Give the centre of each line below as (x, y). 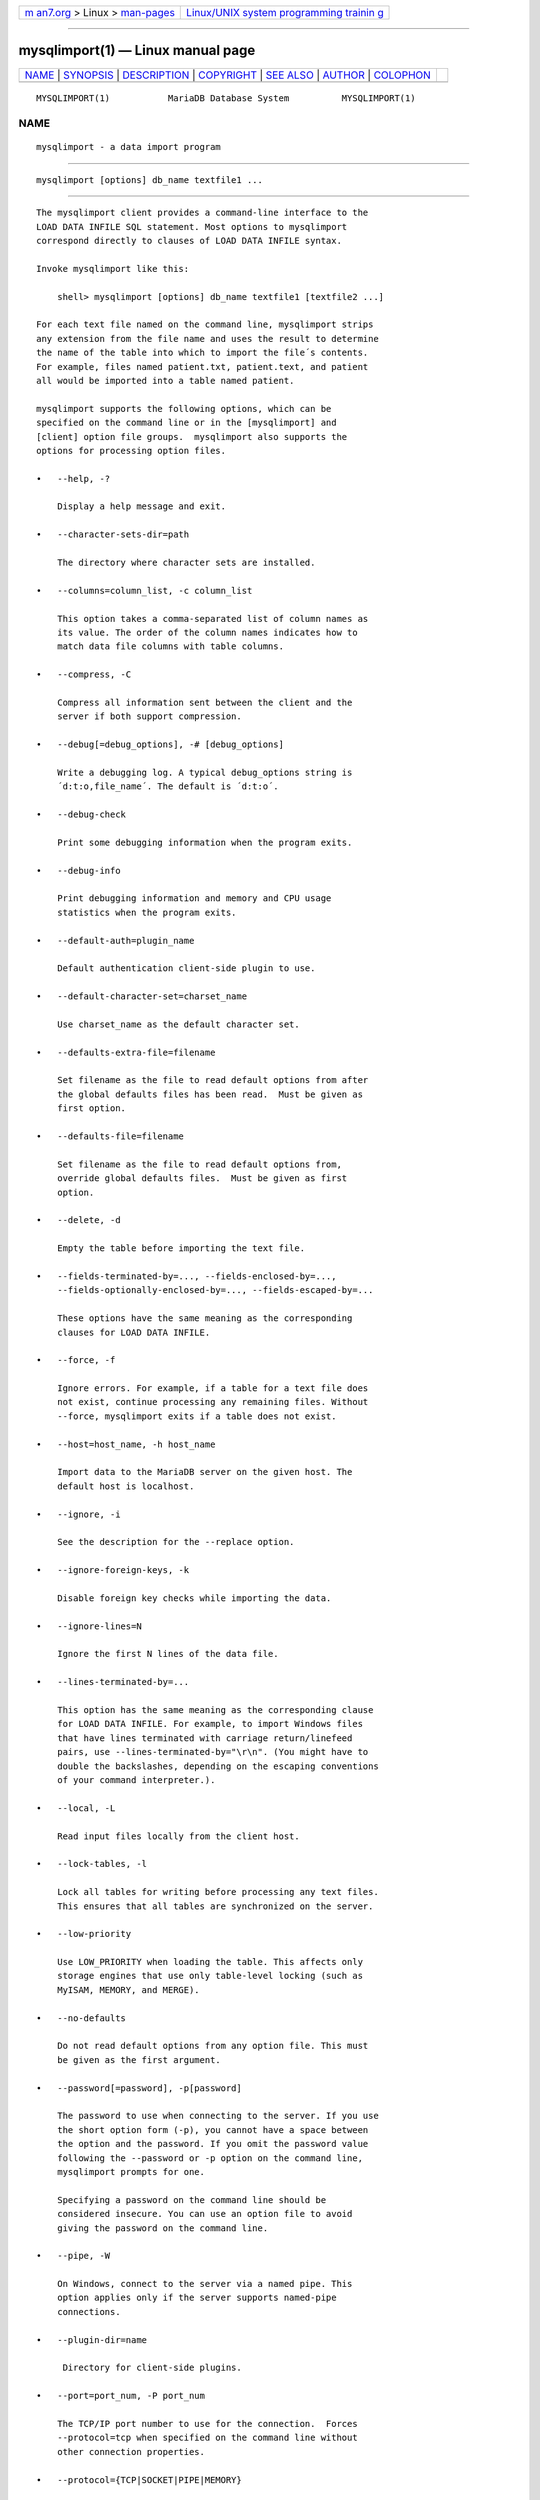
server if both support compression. (149, 716)
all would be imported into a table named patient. (165, 380)
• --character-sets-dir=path (113, 534)
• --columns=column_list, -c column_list (144, 590)
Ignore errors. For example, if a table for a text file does (212, 1388)
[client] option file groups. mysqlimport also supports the (192, 436)
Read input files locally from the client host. (178, 1836)
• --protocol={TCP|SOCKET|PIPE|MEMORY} (139, 2479)
